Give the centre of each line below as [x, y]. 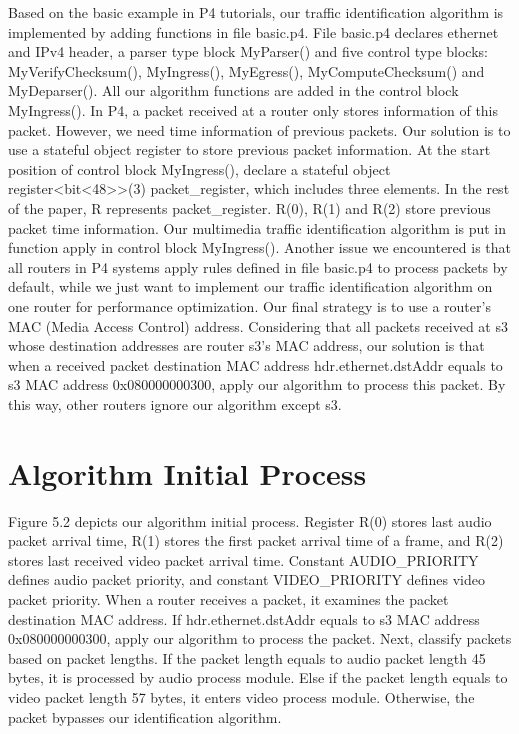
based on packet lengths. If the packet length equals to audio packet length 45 [247, 657]
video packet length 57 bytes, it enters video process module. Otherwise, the [241, 696]
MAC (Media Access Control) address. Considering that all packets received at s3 [258, 325]
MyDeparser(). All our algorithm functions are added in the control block [233, 90]
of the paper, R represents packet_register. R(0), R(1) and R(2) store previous [249, 207]
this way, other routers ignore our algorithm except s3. [175, 403]
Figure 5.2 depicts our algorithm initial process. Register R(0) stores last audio [250, 520]
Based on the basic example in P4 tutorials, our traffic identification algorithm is [256, 12]
